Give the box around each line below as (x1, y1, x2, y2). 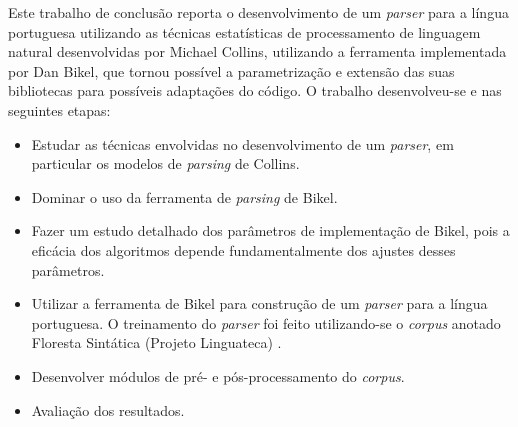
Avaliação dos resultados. (31, 399, 185, 420)
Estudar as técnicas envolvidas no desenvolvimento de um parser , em (31, 133, 454, 154)
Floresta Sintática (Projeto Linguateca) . (31, 332, 282, 353)
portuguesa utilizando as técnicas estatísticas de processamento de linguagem (8, 21, 481, 42)
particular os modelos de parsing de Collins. (31, 153, 300, 174)
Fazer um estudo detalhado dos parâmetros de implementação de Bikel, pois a (31, 220, 510, 241)
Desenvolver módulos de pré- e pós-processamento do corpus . (31, 365, 405, 386)
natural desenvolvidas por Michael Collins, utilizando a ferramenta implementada (8, 41, 507, 62)
